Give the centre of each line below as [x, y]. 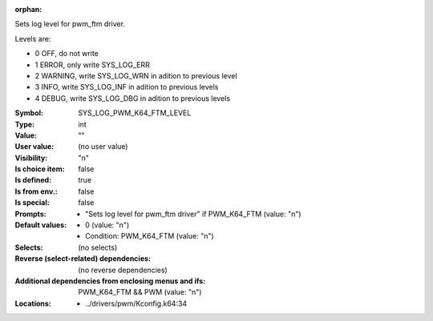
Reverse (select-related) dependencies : [83, 259]
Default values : [41, 225]
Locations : [33, 303]
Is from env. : [36, 191]
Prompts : [31, 214]
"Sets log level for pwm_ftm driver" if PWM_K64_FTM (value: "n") [193, 214]
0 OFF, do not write [67, 54]
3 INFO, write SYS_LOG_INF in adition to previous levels [127, 87]
